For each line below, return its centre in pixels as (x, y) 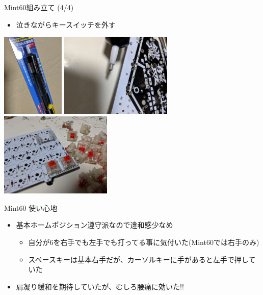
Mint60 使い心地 (31, 207)
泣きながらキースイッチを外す (66, 24)
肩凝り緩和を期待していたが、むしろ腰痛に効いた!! (100, 286)
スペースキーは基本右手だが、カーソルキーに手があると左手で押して (142, 259)
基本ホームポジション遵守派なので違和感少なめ (95, 225)
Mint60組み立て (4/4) (39, 7)
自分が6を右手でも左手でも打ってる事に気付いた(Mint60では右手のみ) (144, 242)
